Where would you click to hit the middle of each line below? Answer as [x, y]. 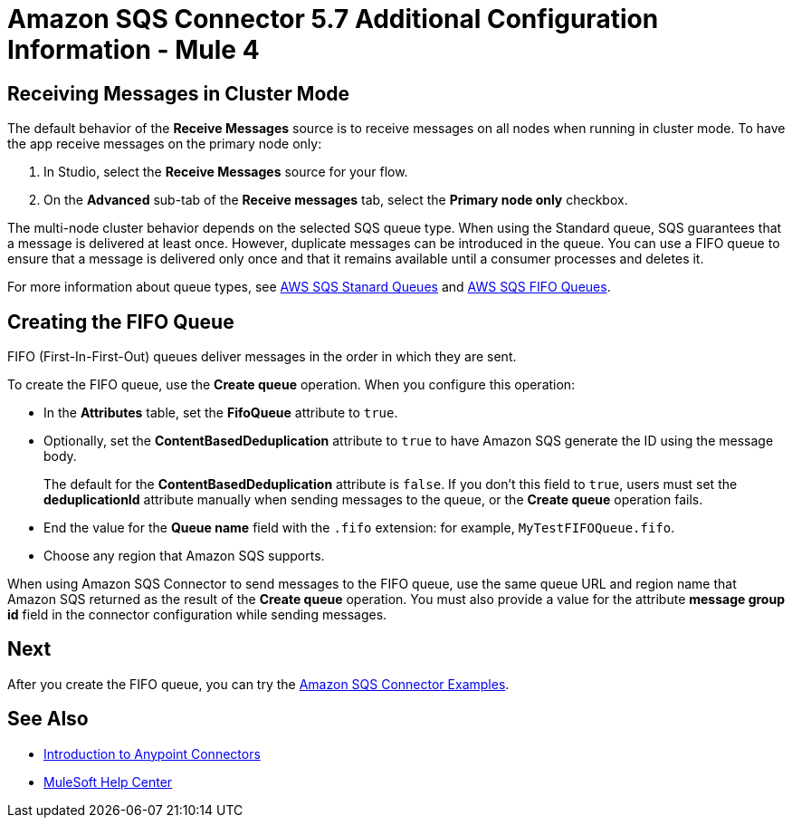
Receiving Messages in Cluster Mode [179, 93]
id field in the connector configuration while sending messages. [197, 615]
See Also [48, 719]
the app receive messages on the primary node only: [165, 144]
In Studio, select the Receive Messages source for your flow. [226, 172]
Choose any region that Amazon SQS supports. [184, 556]
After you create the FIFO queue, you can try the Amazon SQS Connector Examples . [258, 684]
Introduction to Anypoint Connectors [152, 753]
